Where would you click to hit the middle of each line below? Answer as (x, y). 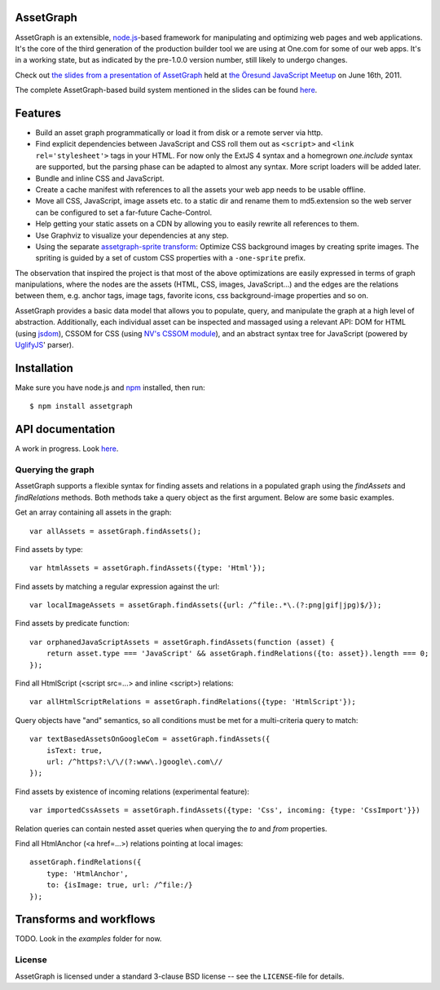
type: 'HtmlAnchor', (87, 874)
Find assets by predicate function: (72, 624)
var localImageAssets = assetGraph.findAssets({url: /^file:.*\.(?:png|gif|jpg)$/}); (206, 605)
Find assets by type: (49, 549)
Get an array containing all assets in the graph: (93, 512)
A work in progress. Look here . (67, 449)
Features (38, 113)
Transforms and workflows (85, 920)
